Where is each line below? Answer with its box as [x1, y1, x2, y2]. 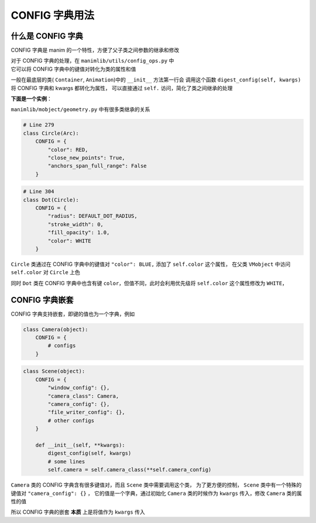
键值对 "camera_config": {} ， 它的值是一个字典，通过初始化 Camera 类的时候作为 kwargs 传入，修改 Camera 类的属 [11, 490, 303, 497]
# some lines [47, 458, 85, 465]
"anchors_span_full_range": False [47, 163, 147, 169]
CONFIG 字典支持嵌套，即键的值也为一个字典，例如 [11, 310, 135, 317]
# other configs [47, 417, 95, 424]
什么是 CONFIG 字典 [11, 31, 83, 41]
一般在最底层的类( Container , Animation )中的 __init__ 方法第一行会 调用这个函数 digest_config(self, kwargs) [11, 76, 301, 83]
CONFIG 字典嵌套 [11, 295, 74, 305]
